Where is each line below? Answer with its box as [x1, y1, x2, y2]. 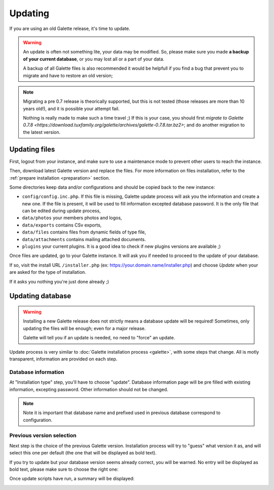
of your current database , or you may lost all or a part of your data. [23, 56, 164, 62]
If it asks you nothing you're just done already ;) [9, 278, 109, 284]
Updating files [9, 145, 55, 154]
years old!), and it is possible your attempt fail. [23, 105, 120, 111]
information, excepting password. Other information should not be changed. [9, 386, 168, 392]
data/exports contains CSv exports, [22, 222, 102, 228]
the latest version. [23, 129, 61, 135]
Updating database [9, 292, 72, 300]
